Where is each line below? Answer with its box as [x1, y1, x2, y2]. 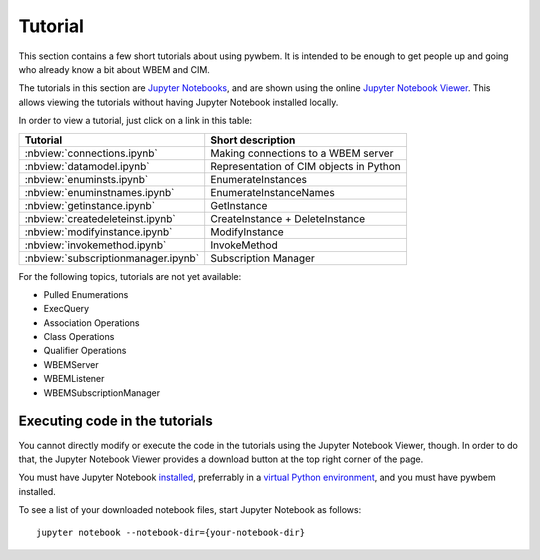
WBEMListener [43, 373, 105, 385]
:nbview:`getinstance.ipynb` [24, 198, 155, 212]
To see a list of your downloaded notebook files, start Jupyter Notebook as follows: [18, 504, 362, 516]
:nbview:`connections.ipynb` [24, 146, 159, 160]
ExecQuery [43, 303, 90, 315]
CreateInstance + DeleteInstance [210, 211, 366, 225]
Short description [210, 133, 296, 147]
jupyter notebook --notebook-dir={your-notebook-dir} [36, 527, 305, 539]
